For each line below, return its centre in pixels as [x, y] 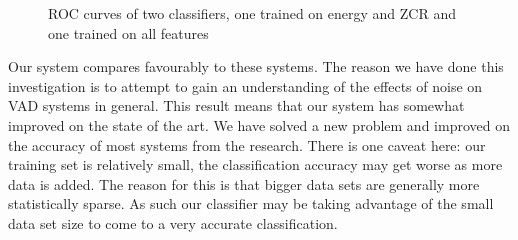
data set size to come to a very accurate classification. [173, 222]
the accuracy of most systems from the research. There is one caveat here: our [247, 144]
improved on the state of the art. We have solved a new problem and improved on [259, 124]
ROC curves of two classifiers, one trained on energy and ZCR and [252, 13]
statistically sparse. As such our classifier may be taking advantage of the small [251, 203]
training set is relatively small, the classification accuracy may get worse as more [255, 164]
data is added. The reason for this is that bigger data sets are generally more [244, 183]
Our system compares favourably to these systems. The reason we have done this [256, 66]
